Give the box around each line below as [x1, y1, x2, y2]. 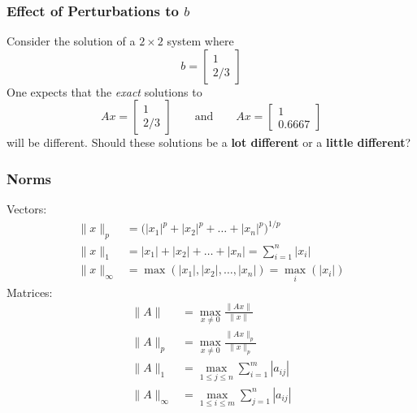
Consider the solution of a [7, 32, 136, 49]
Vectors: [7, 200, 47, 217]
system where [167, 32, 234, 49]
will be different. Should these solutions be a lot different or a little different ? [7, 134, 411, 151]
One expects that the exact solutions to [7, 83, 202, 100]
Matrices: [7, 283, 53, 300]
